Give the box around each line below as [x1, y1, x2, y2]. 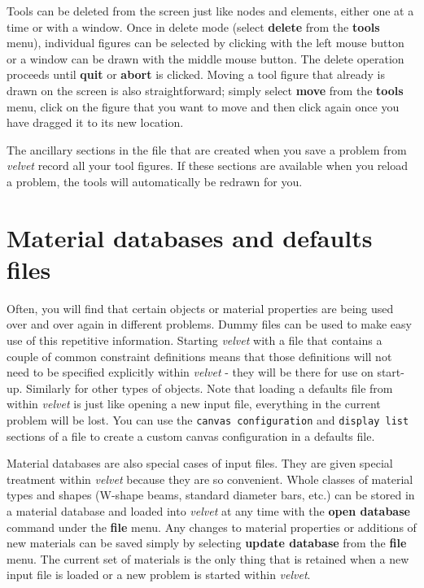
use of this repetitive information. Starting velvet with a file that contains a [7, 332, 382, 349]
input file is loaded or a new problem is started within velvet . [7, 566, 311, 583]
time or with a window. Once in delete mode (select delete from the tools [7, 18, 380, 35]
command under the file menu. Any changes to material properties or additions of [7, 518, 417, 535]
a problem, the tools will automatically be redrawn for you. [7, 172, 303, 189]
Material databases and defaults [7, 220, 373, 254]
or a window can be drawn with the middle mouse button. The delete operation [7, 50, 404, 67]
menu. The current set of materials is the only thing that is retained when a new [7, 550, 409, 567]
